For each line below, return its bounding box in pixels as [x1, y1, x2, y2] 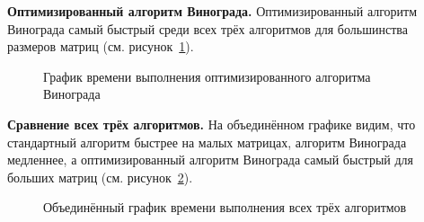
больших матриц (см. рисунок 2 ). [7, 167, 193, 186]
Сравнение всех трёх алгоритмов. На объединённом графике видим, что [7, 114, 416, 133]
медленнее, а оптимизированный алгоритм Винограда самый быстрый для [7, 150, 414, 169]
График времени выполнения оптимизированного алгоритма [43, 67, 371, 85]
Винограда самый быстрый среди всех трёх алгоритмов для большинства [7, 19, 408, 38]
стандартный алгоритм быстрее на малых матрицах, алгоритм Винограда [7, 132, 407, 151]
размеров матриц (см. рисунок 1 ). [7, 37, 194, 56]
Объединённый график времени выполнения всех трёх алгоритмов [43, 198, 407, 217]
